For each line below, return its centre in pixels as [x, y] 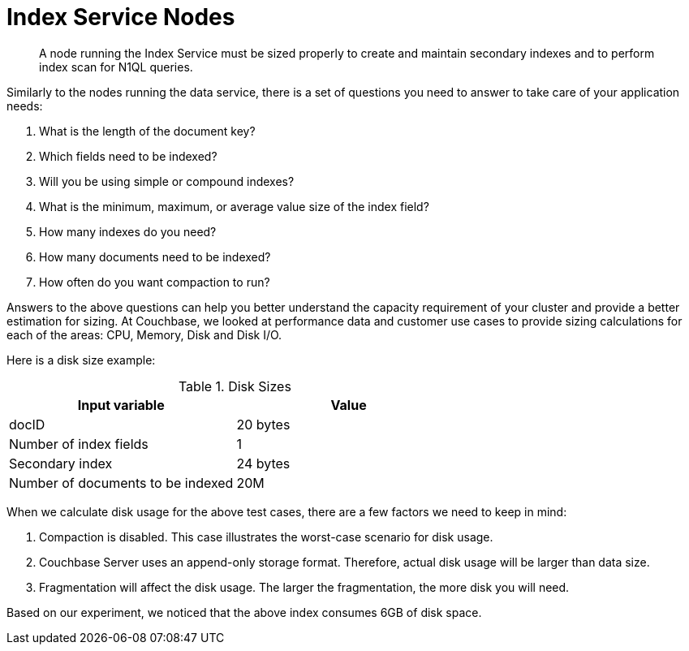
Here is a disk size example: [81, 360]
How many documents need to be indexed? [155, 257]
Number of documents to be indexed [121, 483]
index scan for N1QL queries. [116, 67]
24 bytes [263, 463]
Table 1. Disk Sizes [235, 386]
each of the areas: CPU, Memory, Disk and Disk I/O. [144, 334]
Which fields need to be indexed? [128, 156]
